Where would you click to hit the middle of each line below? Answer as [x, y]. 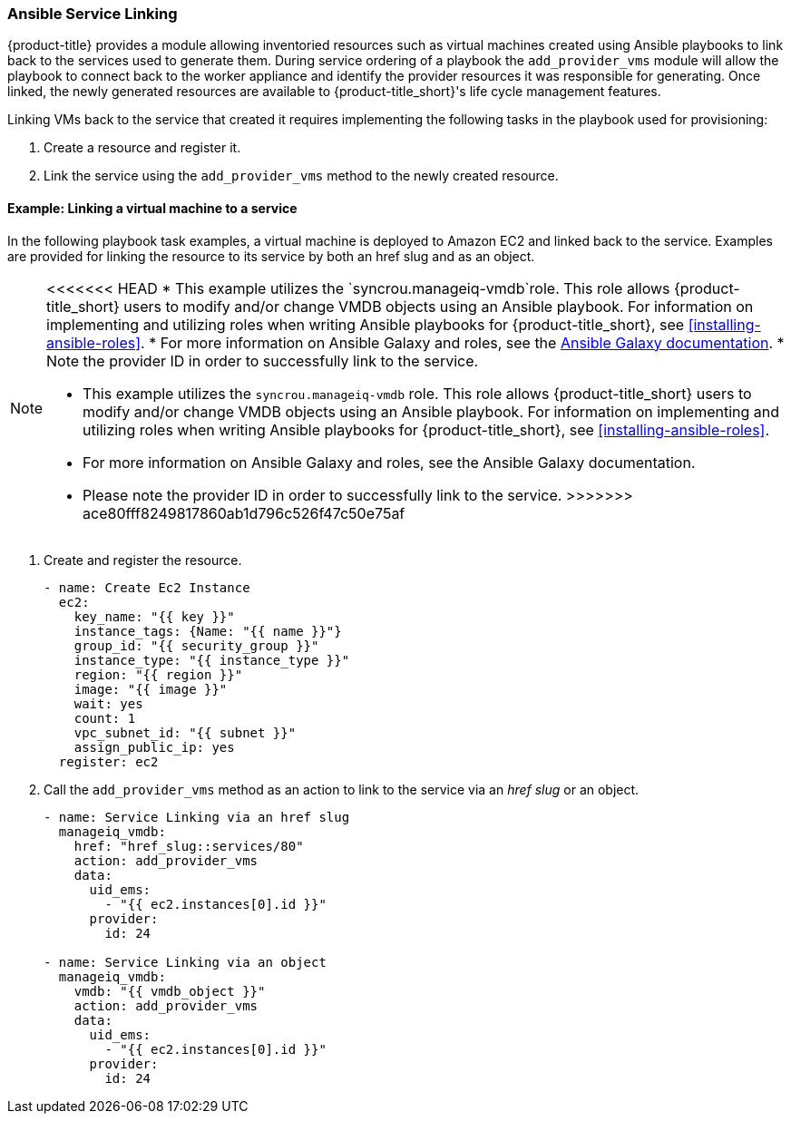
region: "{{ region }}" [158, 674]
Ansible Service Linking [93, 14]
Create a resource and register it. [142, 148]
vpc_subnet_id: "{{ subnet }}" [185, 732]
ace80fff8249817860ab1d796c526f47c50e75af [244, 513]
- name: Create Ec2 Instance [147, 587]
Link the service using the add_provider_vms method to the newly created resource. [301, 176]
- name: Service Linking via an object [185, 962]
